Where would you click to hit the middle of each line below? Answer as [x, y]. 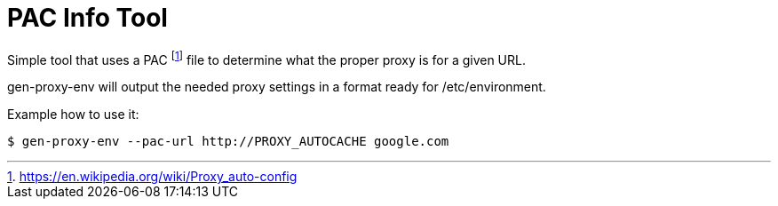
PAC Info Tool [87, 18]
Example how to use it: [73, 115]
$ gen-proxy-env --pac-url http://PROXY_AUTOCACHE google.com [228, 142]
